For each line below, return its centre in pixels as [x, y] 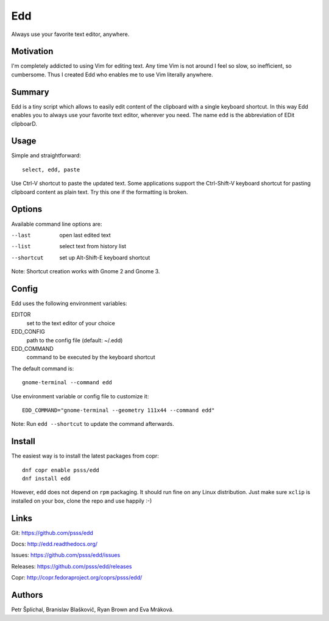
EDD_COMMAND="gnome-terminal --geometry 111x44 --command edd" [119, 410]
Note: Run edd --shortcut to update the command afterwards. [93, 424]
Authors [27, 595]
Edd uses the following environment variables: [69, 303]
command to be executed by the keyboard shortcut [91, 357]
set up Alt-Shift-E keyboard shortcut [105, 257]
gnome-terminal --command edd [67, 382]
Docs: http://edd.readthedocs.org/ [54, 544]
